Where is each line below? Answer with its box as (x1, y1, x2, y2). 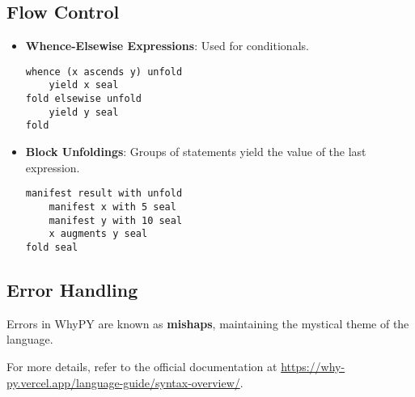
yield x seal (49, 79, 119, 91)
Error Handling (6, 277, 138, 302)
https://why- (281, 357, 345, 374)
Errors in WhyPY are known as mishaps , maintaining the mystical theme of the (6, 315, 409, 332)
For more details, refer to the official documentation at (6, 357, 277, 374)
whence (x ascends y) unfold (25, 65, 183, 78)
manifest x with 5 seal (49, 201, 176, 213)
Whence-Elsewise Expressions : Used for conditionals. (25, 37, 309, 54)
